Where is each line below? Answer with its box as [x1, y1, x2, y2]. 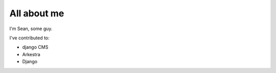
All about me [9, 8, 64, 19]
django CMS [22, 44, 49, 51]
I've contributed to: [9, 35, 50, 41]
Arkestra [22, 51, 40, 57]
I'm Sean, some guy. [9, 26, 53, 32]
